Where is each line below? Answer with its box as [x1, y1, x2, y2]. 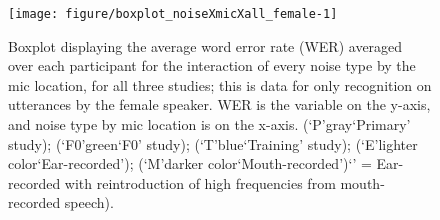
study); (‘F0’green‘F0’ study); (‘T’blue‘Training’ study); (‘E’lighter [8, 133, 418, 154]
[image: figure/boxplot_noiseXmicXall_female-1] [8, 7, 338, 21]
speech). [64, 192, 114, 213]
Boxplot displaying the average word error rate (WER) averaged [8, 35, 403, 56]
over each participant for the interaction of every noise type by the [8, 55, 416, 76]
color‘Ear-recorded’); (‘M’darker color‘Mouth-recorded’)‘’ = [8, 153, 372, 174]
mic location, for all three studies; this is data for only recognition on [8, 74, 432, 95]
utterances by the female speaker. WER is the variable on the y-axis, [8, 94, 431, 115]
